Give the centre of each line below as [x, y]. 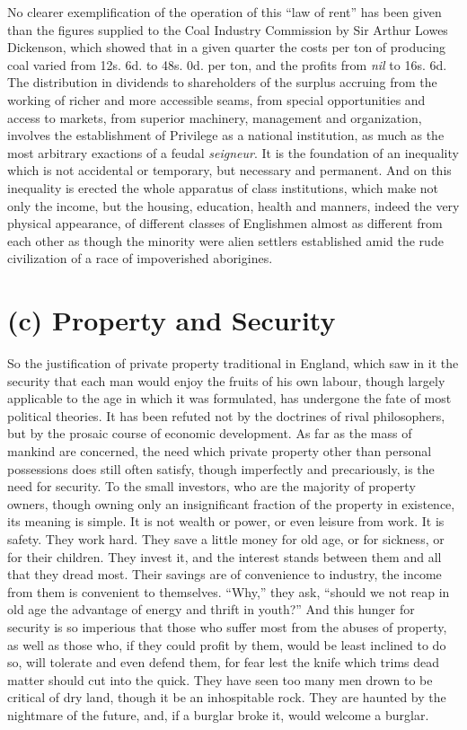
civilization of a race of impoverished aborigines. [140, 258]
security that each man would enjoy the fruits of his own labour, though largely [226, 380]
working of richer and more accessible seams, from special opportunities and [216, 99]
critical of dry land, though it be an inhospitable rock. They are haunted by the [227, 697]
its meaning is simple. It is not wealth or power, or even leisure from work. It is [226, 521]
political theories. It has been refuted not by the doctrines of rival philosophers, [226, 415]
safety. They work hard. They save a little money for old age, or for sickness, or [226, 538]
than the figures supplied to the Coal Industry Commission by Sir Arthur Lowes [228, 29]
